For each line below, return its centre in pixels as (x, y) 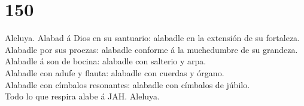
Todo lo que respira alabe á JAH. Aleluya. (82, 96)
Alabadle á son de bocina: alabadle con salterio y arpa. (106, 61)
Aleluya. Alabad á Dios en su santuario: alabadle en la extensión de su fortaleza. (152, 38)
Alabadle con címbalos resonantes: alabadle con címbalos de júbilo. (127, 84)
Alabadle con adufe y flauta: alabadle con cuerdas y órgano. (115, 72)
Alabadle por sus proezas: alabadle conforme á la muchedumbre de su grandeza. (151, 49)
